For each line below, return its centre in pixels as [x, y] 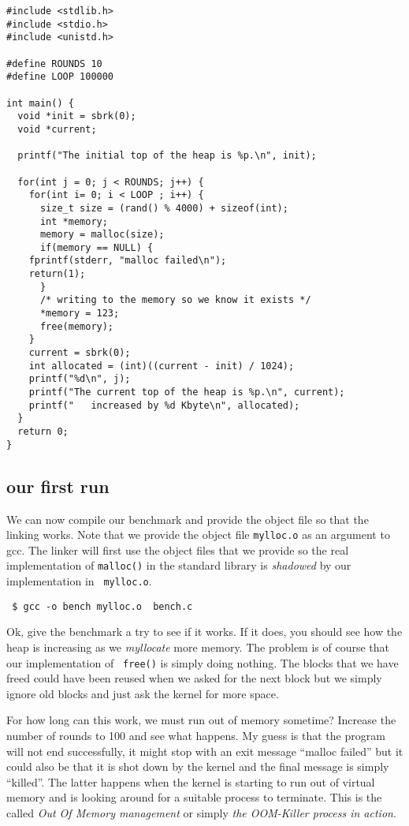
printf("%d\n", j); [80, 379]
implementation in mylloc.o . [79, 581]
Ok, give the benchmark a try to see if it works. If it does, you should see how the [204, 632]
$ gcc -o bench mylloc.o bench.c [102, 606]
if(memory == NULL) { [97, 247]
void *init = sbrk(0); [77, 116]
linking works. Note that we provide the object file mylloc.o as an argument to [198, 534]
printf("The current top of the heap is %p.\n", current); [187, 392]
